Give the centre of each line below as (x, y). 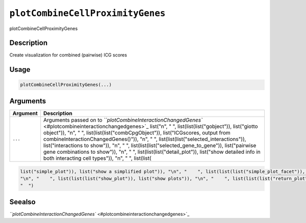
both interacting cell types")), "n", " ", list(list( (97, 158)
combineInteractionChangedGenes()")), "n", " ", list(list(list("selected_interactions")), (145, 139)
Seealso (22, 202)
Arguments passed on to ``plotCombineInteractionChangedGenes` (123, 120)
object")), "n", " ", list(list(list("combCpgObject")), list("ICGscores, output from (137, 132)
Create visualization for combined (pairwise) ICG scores (68, 55)
